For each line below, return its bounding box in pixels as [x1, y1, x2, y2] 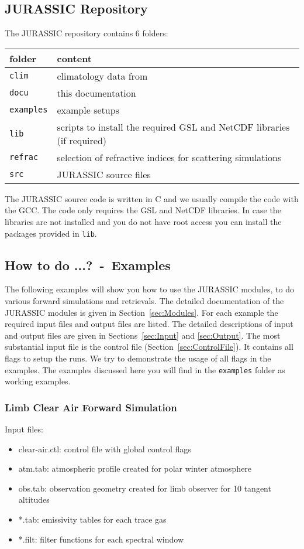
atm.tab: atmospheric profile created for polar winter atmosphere [18, 462, 252, 475]
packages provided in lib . [5, 227, 97, 239]
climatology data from [57, 69, 148, 83]
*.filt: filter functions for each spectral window [18, 533, 184, 545]
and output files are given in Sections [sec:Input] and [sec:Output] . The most [5, 329, 281, 341]
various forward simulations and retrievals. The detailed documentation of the [5, 295, 284, 307]
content [57, 51, 92, 65]
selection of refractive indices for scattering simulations [57, 150, 282, 164]
